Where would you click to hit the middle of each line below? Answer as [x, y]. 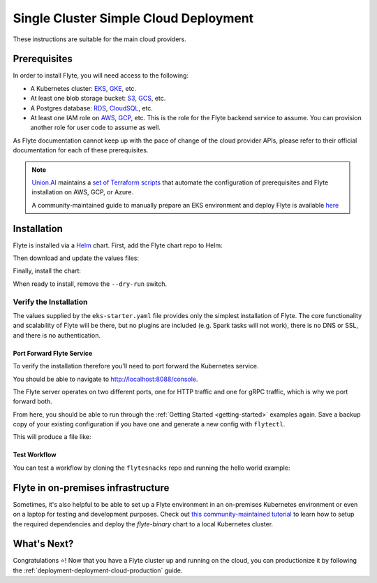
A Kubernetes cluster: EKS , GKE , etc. [83, 88]
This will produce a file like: [52, 437]
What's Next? [43, 544]
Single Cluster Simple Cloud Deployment [133, 18]
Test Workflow [35, 455]
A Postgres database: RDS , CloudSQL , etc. [92, 108]
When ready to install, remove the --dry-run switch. [90, 284]
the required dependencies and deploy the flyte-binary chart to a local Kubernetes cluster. [143, 524]
